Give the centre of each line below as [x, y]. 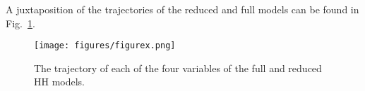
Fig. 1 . [20, 23]
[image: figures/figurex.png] [105, 46]
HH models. [60, 82]
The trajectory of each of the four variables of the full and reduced [178, 68]
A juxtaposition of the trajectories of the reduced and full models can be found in [182, 9]
